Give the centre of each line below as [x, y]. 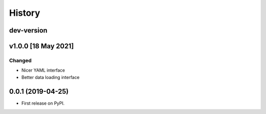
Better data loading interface [50, 77]
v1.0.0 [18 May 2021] [41, 46]
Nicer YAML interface [43, 70]
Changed [20, 60]
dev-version [28, 30]
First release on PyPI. [43, 103]
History [25, 13]
